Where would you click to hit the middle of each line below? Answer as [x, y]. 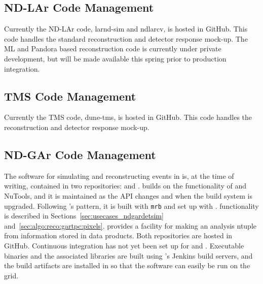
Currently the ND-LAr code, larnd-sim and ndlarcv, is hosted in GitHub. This [126, 29]
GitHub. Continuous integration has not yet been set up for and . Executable [124, 245]
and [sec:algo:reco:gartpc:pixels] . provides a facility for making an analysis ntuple [130, 225]
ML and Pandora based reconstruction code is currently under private [113, 49]
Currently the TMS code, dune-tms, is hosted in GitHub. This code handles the [128, 117]
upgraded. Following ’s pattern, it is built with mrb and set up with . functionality [131, 206]
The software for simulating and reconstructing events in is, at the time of [119, 176]
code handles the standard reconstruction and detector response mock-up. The [126, 38]
